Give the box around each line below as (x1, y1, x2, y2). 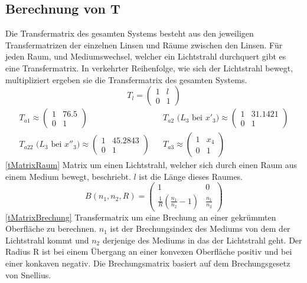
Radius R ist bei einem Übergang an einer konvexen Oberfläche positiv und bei (5, 245, 292, 258)
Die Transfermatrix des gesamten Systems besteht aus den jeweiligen (5, 27, 254, 40)
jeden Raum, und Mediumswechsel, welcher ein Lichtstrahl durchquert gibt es (5, 50, 286, 62)
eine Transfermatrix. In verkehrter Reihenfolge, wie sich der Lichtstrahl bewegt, (5, 61, 293, 74)
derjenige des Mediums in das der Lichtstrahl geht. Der (102, 233, 302, 246)
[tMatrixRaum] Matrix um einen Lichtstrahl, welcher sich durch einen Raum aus (5, 159, 298, 171)
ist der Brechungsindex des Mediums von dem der (110, 222, 290, 235)
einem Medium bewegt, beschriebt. (5, 170, 131, 182)
